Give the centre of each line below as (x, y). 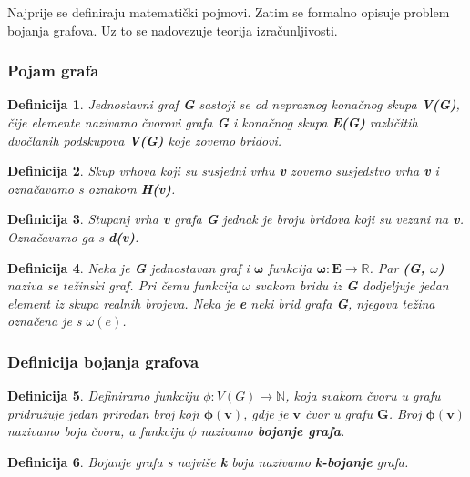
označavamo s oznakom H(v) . (92, 188)
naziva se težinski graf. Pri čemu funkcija (123, 285)
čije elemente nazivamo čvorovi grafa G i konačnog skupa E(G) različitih (213, 122)
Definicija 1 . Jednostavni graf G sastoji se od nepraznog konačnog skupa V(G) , (234, 104)
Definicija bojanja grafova (103, 361)
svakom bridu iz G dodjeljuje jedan (352, 285)
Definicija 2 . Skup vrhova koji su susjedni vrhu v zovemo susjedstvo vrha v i (223, 171)
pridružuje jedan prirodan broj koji (103, 413)
